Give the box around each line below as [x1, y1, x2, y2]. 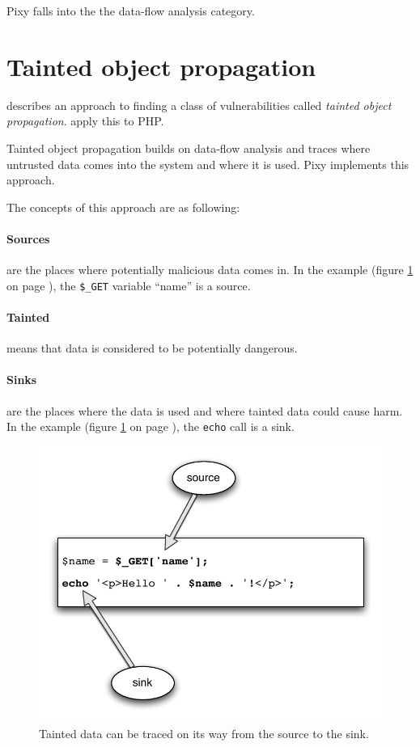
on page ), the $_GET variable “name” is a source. [6, 276, 251, 293]
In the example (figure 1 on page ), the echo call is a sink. [6, 418, 295, 435]
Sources [6, 230, 50, 247]
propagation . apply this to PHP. [6, 112, 164, 129]
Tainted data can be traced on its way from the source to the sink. [39, 725, 369, 742]
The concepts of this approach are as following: [6, 198, 240, 215]
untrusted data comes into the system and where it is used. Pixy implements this [6, 155, 409, 172]
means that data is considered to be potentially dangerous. [6, 340, 298, 357]
